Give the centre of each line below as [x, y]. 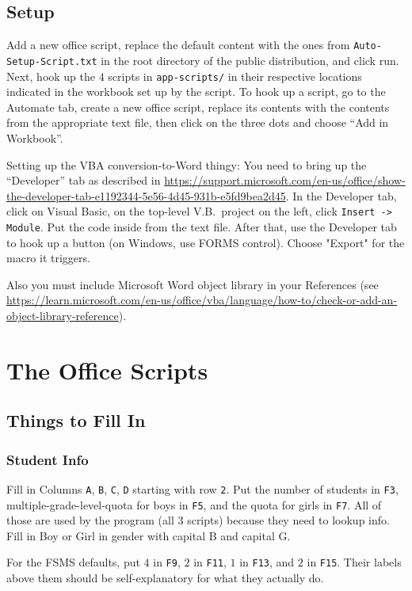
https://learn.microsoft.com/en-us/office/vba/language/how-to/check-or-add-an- [202, 300]
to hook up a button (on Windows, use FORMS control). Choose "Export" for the [206, 242]
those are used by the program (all [90, 520]
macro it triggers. [48, 258]
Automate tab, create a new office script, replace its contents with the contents [198, 107]
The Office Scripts [107, 370]
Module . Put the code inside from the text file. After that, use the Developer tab [202, 226]
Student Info [48, 459]
